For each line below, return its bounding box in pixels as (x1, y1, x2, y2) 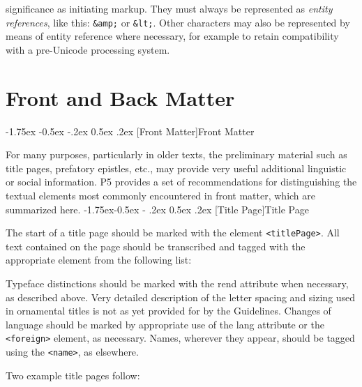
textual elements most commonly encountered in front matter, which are (6, 188, 315, 202)
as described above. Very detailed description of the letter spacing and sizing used (6, 289, 356, 304)
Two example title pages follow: (6, 367, 140, 382)
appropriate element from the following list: (6, 252, 192, 267)
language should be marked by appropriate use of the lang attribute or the (6, 317, 324, 331)
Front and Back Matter (6, 83, 235, 112)
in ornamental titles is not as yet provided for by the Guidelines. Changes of (6, 303, 331, 318)
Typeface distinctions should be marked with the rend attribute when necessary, (6, 275, 349, 290)
